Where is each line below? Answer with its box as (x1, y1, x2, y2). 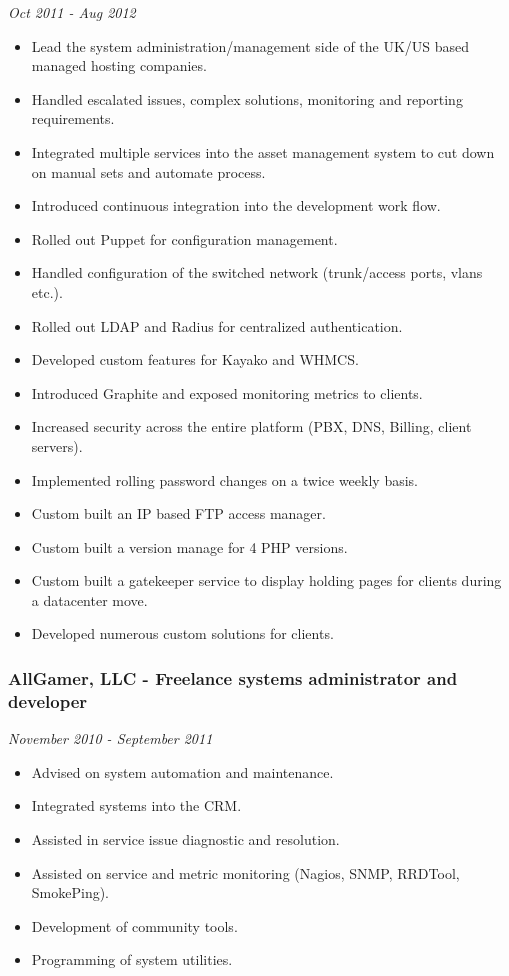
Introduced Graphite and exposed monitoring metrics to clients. (31, 382, 423, 403)
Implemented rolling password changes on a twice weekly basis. (31, 469, 418, 490)
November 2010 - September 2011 (8, 728, 213, 749)
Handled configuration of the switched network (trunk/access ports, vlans (31, 262, 483, 283)
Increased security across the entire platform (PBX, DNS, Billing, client (31, 416, 472, 437)
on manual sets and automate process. (31, 161, 266, 182)
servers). (31, 435, 83, 456)
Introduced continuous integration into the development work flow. (31, 195, 441, 216)
